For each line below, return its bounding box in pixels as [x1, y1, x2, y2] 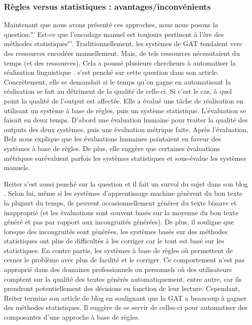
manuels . [4, 162, 30, 172]
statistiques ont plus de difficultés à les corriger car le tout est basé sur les [4, 236, 224, 246]
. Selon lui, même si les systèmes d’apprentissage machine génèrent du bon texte [4, 188, 243, 198]
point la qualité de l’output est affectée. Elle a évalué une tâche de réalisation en [4, 95, 243, 105]
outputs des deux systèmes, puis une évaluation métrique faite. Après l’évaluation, [4, 124, 249, 134]
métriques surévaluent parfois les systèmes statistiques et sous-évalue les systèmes [4, 153, 246, 163]
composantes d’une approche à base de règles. [4, 312, 140, 322]
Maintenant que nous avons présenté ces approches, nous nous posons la [4, 19, 218, 30]
